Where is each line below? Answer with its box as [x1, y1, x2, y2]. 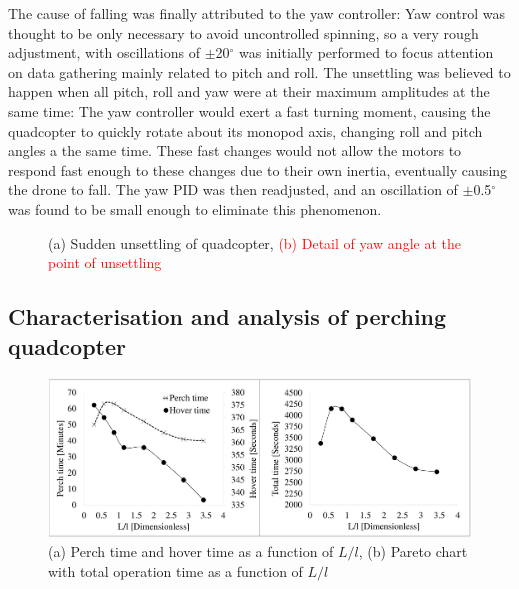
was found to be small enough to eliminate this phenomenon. [8, 198, 382, 219]
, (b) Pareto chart [358, 541, 468, 562]
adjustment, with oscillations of [8, 42, 200, 63]
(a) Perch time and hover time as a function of [48, 541, 334, 562]
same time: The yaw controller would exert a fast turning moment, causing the [8, 100, 491, 121]
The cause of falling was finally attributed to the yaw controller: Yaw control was [8, 3, 505, 23]
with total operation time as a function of [48, 561, 303, 582]
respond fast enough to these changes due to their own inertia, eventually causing [8, 159, 508, 180]
